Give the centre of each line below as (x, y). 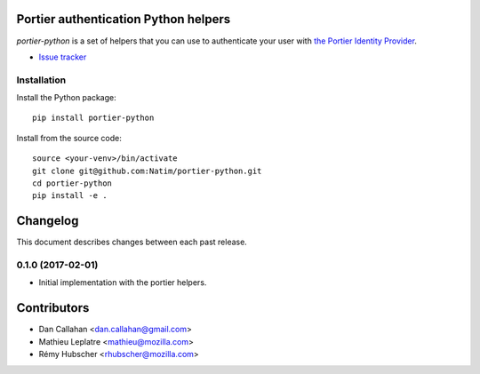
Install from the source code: (69, 138)
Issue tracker (63, 57)
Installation (41, 80)
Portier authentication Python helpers (124, 19)
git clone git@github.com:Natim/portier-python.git (147, 171)
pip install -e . (70, 196)
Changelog (48, 221)
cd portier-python (72, 183)
